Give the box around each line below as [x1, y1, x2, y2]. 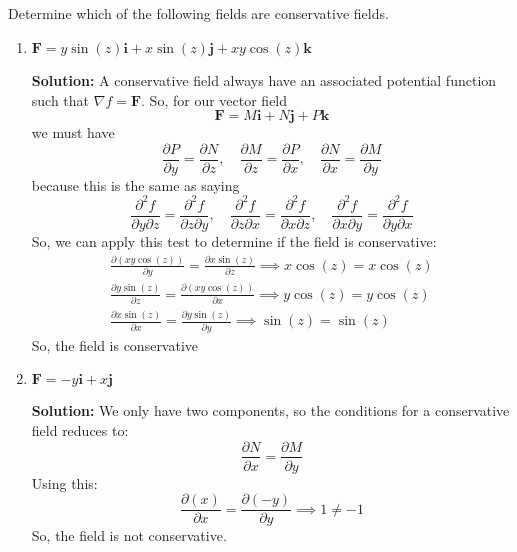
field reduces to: [31, 419, 129, 440]
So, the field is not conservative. [31, 525, 227, 546]
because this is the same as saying [31, 174, 240, 195]
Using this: [31, 472, 98, 493]
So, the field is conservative [31, 334, 199, 355]
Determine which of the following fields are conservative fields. [8, 3, 389, 24]
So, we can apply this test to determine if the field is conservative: [31, 230, 437, 251]
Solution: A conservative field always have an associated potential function [31, 69, 497, 90]
